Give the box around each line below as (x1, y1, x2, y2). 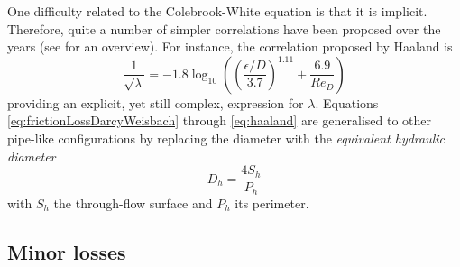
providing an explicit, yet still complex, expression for (7, 93, 304, 112)
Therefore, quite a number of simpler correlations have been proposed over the (7, 19, 441, 38)
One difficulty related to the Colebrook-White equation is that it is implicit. (7, 2, 428, 20)
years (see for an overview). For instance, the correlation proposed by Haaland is (7, 37, 453, 56)
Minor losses (7, 237, 126, 265)
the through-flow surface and (53, 193, 213, 212)
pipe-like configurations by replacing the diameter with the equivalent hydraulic (7, 128, 446, 147)
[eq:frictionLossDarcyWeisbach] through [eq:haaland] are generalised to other (7, 111, 432, 130)
